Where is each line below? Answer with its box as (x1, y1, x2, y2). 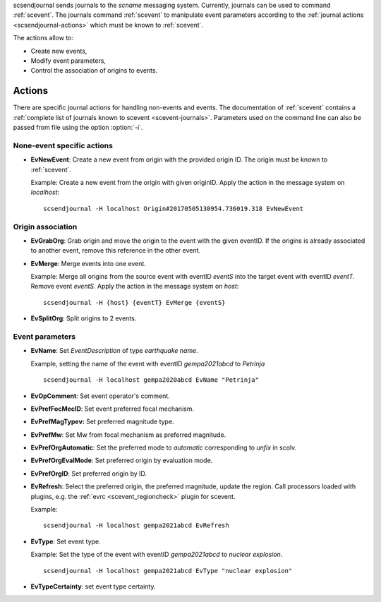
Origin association (13, 222, 78, 231)
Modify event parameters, (30, 56, 106, 65)
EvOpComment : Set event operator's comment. (30, 392, 171, 400)
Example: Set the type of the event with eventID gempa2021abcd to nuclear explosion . (30, 550, 283, 559)
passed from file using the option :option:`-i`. (13, 124, 143, 132)
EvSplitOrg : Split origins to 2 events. (30, 314, 137, 323)
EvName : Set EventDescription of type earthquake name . (30, 347, 199, 355)
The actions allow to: (13, 34, 74, 42)
